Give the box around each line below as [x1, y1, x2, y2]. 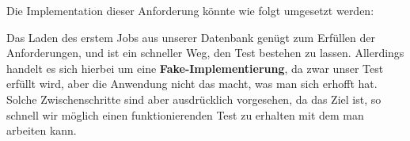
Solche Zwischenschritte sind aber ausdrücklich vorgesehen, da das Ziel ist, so [6, 90, 382, 107]
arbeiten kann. [6, 122, 77, 139]
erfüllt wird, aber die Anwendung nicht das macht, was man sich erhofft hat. [6, 75, 378, 92]
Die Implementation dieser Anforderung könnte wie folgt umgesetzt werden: [6, 2, 374, 18]
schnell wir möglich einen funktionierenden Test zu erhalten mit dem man [6, 106, 364, 123]
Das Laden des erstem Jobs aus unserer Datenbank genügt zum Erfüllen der [6, 29, 375, 45]
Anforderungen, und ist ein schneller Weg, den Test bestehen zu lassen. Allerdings [6, 44, 404, 61]
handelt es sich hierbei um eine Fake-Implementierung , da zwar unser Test [6, 59, 384, 76]
